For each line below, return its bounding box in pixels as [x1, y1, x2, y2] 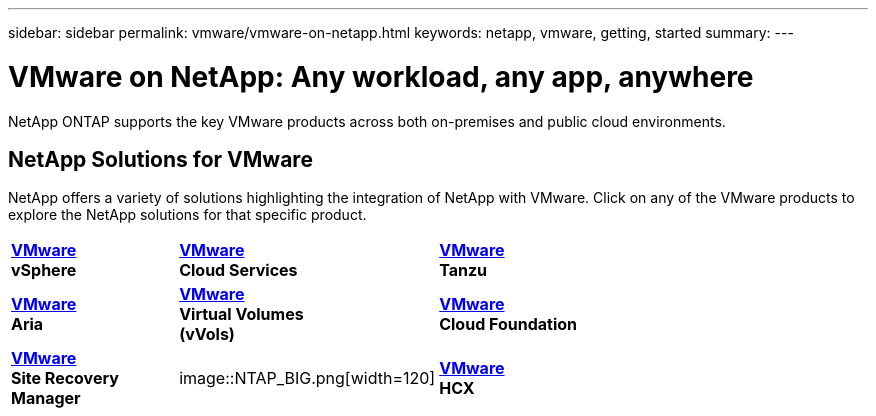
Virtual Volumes [179, 304, 304, 325]
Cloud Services [179, 260, 298, 281]
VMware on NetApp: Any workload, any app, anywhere [8, 59, 754, 94]
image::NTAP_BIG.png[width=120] [179, 368, 436, 389]
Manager [11, 388, 81, 409]
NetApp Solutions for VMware [8, 146, 313, 172]
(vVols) [179, 324, 235, 345]
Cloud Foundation [439, 314, 578, 335]
